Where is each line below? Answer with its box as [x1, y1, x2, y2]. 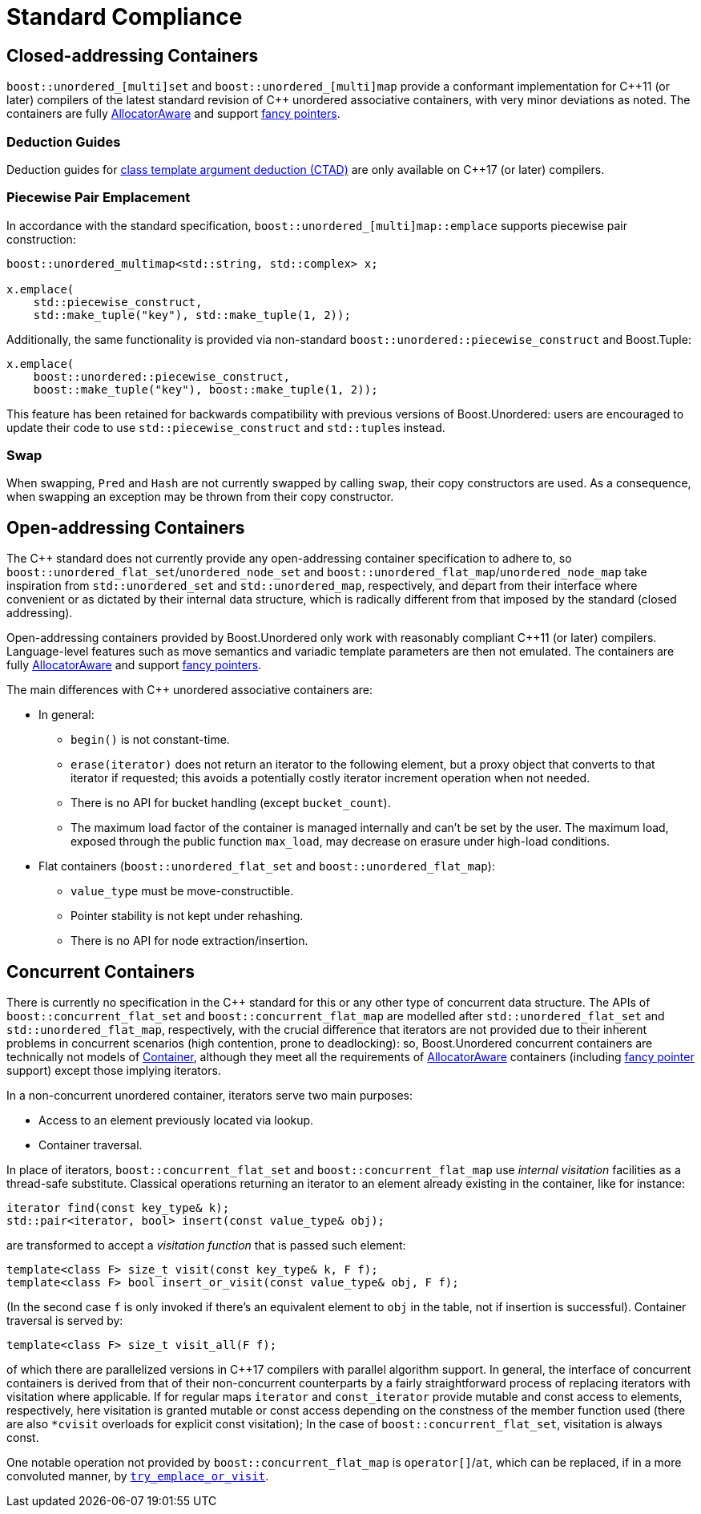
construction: [6, 232, 76, 246]
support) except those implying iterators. [6, 1064, 221, 1078]
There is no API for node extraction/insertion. [71, 934, 308, 948]
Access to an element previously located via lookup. [38, 1113, 314, 1128]
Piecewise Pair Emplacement [6, 189, 191, 206]
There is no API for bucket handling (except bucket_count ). [71, 796, 391, 810]
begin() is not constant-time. [71, 733, 230, 747]
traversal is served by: [6, 1314, 123, 1328]
